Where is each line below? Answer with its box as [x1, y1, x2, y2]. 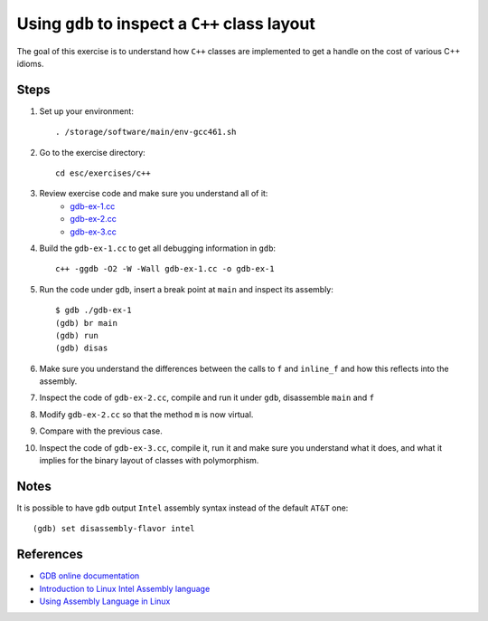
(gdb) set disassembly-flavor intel [33, 523, 195, 534]
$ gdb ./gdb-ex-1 [55, 305, 132, 316]
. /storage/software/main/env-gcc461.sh [55, 127, 237, 138]
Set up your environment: [39, 105, 135, 117]
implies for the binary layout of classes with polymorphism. [39, 455, 259, 466]
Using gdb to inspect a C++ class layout [16, 14, 315, 33]
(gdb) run [55, 330, 99, 340]
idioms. [16, 58, 44, 69]
